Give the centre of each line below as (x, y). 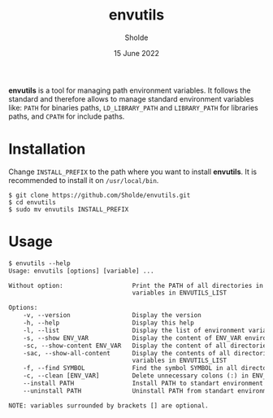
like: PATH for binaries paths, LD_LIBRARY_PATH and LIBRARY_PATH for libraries (133, 107)
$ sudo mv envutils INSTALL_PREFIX (69, 209)
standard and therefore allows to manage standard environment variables (131, 98)
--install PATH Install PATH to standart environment (143, 384)
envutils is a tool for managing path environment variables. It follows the (130, 90)
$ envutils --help (39, 263)
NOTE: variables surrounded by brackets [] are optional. (108, 405)
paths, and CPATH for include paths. (67, 116)
